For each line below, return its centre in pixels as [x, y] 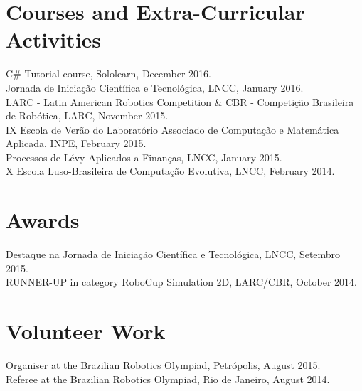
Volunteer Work [86, 331]
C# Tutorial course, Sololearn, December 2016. [108, 74]
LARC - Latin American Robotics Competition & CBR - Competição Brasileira [180, 101]
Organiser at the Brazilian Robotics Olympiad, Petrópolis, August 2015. [163, 365]
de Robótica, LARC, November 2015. [87, 116]
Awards [43, 220]
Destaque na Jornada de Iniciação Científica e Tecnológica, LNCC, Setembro [173, 254]
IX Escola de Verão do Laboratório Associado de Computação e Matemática [172, 129]
